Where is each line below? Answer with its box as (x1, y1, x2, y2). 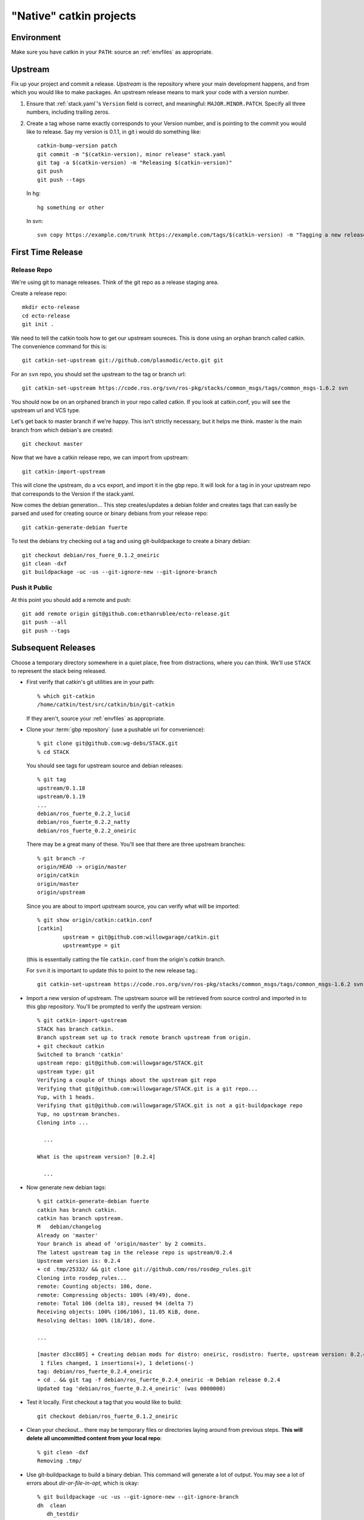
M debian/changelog (37, 1223, 101, 1231)
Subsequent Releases (11, 643, 96, 653)
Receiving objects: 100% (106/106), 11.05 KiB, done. (37, 1308, 200, 1316)
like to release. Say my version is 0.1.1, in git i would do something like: (26, 128, 201, 135)
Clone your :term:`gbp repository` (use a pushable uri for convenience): (26, 725, 206, 733)
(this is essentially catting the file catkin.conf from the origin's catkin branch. (26, 955, 226, 963)
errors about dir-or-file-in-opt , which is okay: (26, 1479, 139, 1487)
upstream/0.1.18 (37, 784, 86, 792)
